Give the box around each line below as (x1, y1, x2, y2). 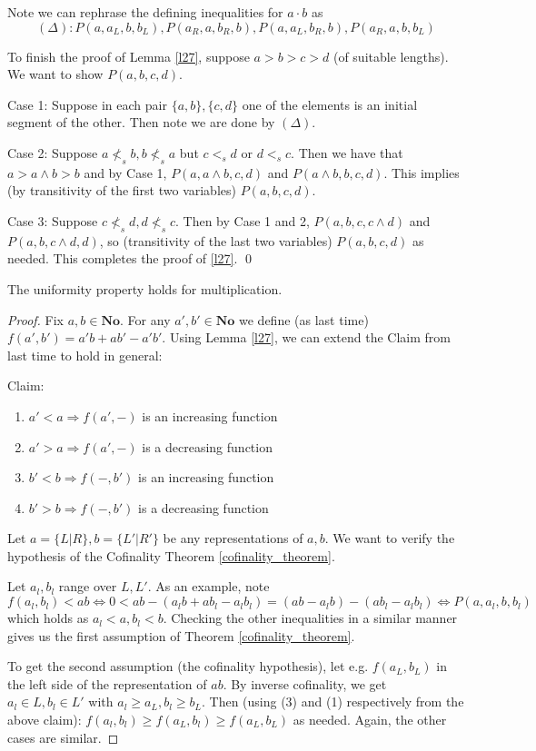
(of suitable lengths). (333, 46, 449, 65)
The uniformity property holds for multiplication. (7, 279, 283, 298)
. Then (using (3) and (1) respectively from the (201, 692, 464, 711)
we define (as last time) (239, 310, 369, 329)
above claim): (7, 710, 82, 729)
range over (58, 577, 117, 596)
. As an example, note (147, 577, 270, 596)
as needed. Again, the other (293, 710, 447, 729)
